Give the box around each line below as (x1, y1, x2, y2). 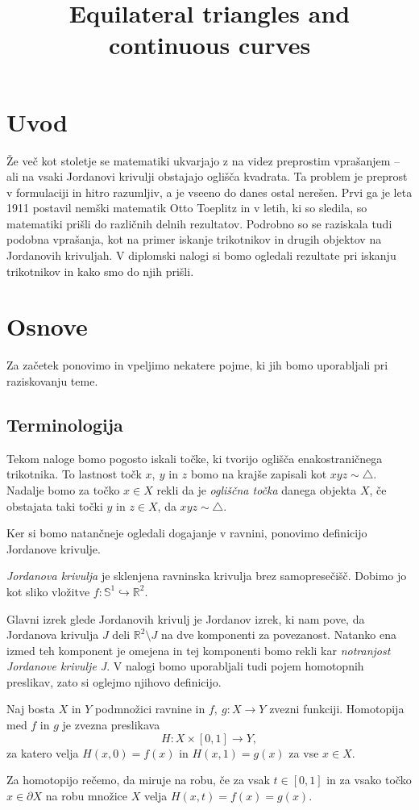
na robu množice (45, 787, 127, 804)
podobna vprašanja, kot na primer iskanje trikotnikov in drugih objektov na (6, 231, 382, 248)
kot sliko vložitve (6, 582, 90, 599)
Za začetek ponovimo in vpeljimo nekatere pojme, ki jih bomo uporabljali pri (6, 357, 388, 374)
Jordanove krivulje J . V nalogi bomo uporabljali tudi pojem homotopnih (6, 658, 364, 674)
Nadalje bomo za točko (6, 481, 120, 498)
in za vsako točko (326, 771, 412, 788)
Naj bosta (6, 700, 55, 717)
